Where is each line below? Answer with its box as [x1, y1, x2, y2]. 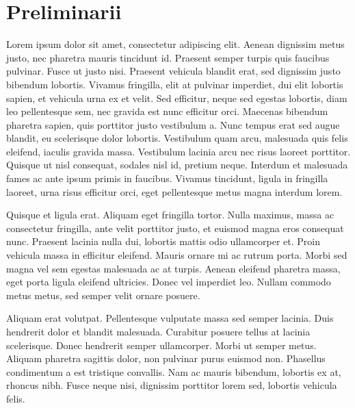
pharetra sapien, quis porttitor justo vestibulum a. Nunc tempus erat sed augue [6, 117, 340, 131]
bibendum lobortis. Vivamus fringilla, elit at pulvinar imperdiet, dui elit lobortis [6, 77, 343, 91]
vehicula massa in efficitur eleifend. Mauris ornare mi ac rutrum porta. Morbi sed [6, 248, 347, 262]
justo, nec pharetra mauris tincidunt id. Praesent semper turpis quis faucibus [6, 50, 330, 64]
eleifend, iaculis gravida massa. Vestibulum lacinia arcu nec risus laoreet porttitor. [6, 144, 351, 158]
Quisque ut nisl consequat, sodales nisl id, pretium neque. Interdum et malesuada [6, 157, 348, 172]
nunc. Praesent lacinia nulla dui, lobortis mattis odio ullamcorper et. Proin [6, 234, 320, 248]
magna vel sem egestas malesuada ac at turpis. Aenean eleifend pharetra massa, [6, 261, 341, 275]
